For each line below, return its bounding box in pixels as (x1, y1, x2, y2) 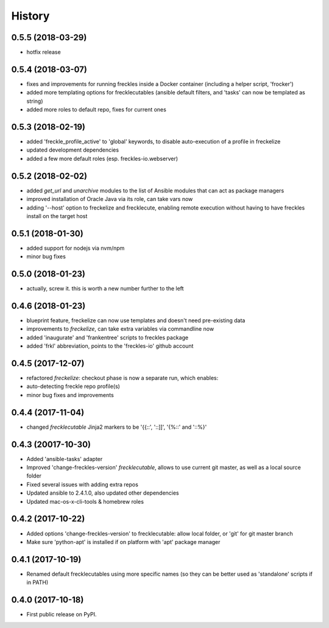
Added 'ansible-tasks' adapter (26, 455, 103, 462)
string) (26, 97, 43, 105)
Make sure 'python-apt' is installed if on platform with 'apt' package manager (26, 538, 221, 545)
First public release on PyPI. (26, 611, 97, 618)
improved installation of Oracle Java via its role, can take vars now (26, 196, 193, 203)
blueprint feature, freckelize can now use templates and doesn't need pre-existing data (26, 317, 246, 324)
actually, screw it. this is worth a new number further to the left (26, 285, 184, 292)
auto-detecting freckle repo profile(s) (26, 383, 120, 390)
